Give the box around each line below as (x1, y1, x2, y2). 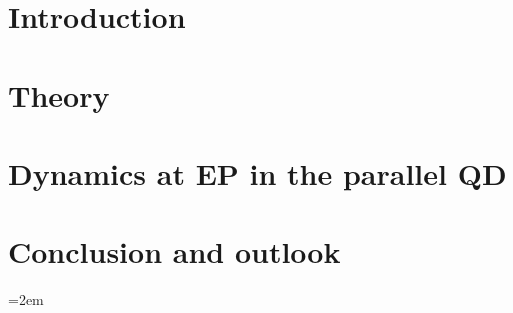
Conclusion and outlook (8, 231, 341, 272)
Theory (8, 74, 110, 115)
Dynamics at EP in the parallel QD (8, 152, 507, 193)
